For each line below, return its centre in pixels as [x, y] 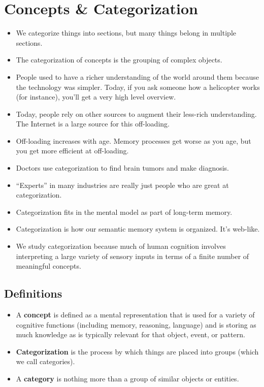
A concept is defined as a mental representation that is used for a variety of [135, 315]
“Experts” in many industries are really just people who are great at [122, 185]
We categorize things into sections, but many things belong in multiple [126, 33]
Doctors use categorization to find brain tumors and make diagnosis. [122, 168]
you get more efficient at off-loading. [72, 151]
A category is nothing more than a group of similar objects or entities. [127, 378]
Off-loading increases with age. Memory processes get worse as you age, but [134, 140]
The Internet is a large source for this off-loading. [93, 124]
